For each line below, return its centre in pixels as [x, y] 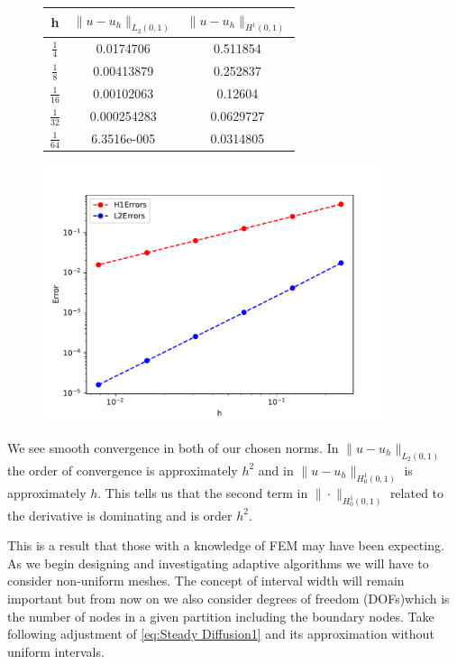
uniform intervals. [56, 651]
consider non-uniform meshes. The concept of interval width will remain [206, 581]
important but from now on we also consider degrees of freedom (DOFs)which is [228, 598]
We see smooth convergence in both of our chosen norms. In [173, 448]
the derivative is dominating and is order [120, 515]
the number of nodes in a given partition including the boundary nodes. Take [221, 616]
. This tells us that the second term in [203, 492]
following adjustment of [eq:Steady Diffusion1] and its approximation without [221, 634]
